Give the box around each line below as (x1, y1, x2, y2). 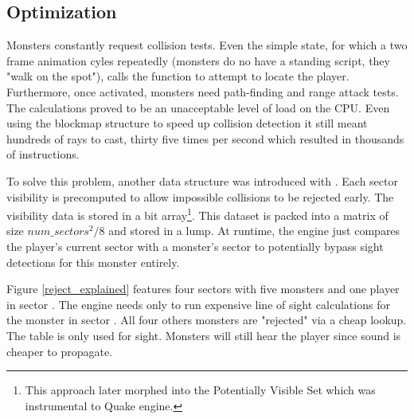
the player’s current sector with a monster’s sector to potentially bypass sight (6, 237, 384, 254)
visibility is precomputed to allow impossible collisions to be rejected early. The (6, 188, 394, 205)
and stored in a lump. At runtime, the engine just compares (108, 222, 400, 239)
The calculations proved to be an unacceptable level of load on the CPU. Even (6, 99, 390, 116)
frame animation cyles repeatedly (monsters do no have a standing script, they (6, 52, 390, 69)
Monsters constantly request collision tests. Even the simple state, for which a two (6, 37, 408, 53)
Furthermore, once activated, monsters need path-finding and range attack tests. (6, 83, 399, 100)
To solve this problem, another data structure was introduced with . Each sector (6, 172, 398, 189)
